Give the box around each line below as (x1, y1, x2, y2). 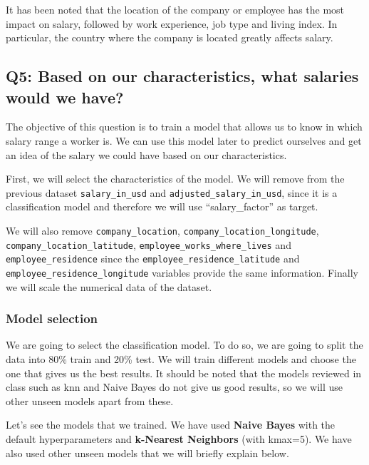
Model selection (6, 310, 98, 327)
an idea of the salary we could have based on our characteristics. (6, 147, 287, 162)
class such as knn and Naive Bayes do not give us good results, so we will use (6, 379, 343, 394)
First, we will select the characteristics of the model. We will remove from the (6, 171, 345, 186)
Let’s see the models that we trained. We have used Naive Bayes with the (6, 417, 336, 432)
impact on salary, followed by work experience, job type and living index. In (6, 16, 338, 31)
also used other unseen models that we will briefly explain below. (6, 445, 289, 460)
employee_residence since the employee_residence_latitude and (6, 251, 300, 266)
